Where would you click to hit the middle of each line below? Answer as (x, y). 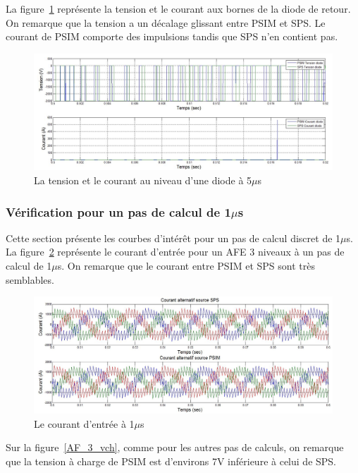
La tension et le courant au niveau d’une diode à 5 (143, 180)
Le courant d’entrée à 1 (84, 423)
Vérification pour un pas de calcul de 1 (118, 211)
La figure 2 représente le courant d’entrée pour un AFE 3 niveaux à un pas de (175, 252)
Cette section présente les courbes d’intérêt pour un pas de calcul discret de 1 (173, 238)
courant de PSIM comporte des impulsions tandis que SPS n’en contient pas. (172, 36)
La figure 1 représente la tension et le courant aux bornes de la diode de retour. (178, 8)
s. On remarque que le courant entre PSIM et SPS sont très (186, 265)
